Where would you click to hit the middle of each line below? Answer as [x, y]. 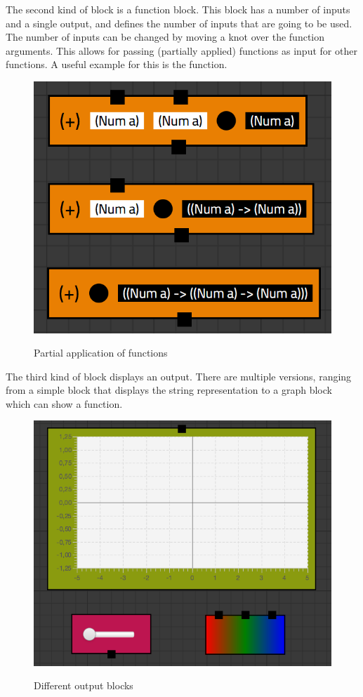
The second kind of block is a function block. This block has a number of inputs [178, 9]
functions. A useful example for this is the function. [117, 64]
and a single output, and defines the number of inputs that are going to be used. [179, 23]
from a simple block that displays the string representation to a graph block [169, 390]
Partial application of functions [101, 353]
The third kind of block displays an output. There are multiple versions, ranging [179, 376]
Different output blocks [84, 685]
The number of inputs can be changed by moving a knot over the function [165, 37]
